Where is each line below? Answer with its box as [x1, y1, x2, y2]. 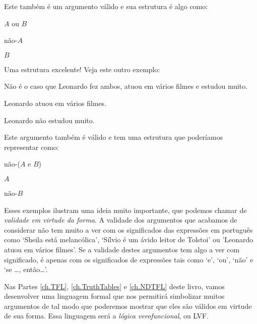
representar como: [4, 141, 59, 152]
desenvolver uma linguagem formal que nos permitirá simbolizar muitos [4, 291, 225, 301]
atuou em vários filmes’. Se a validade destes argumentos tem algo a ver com [4, 244, 240, 254]
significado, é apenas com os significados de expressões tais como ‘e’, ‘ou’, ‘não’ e [4, 254, 253, 264]
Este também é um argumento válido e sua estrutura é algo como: [4, 1, 208, 11]
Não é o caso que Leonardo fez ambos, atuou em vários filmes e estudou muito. [4, 81, 248, 91]
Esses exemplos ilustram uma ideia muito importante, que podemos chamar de [4, 204, 247, 215]
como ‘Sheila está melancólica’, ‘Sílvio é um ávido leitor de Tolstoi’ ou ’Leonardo [4, 234, 253, 245]
